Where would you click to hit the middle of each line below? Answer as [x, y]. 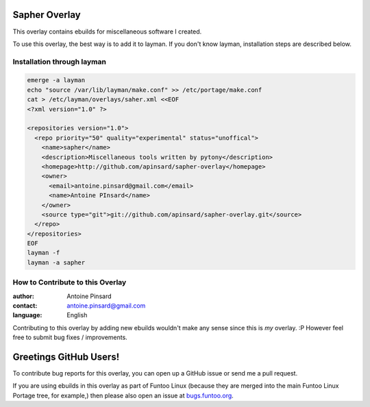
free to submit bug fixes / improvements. [70, 337]
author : [23, 296]
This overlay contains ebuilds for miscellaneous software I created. [107, 32]
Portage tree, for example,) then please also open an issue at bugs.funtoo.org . [123, 395]
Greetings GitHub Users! [66, 357]
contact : [25, 306]
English [77, 315]
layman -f [44, 253]
